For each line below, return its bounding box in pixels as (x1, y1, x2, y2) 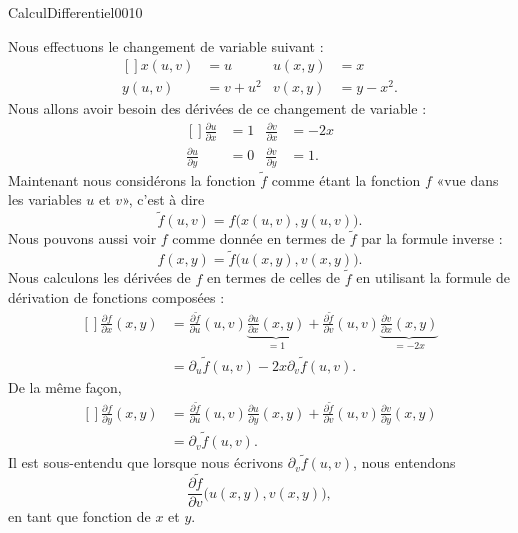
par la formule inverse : (361, 228, 503, 249)
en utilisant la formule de (356, 267, 510, 288)
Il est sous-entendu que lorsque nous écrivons (8, 452, 284, 473)
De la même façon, (8, 376, 122, 397)
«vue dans (436, 169, 499, 190)
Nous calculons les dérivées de (8, 267, 191, 288)
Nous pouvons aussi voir (8, 228, 157, 249)
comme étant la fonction (271, 169, 421, 190)
